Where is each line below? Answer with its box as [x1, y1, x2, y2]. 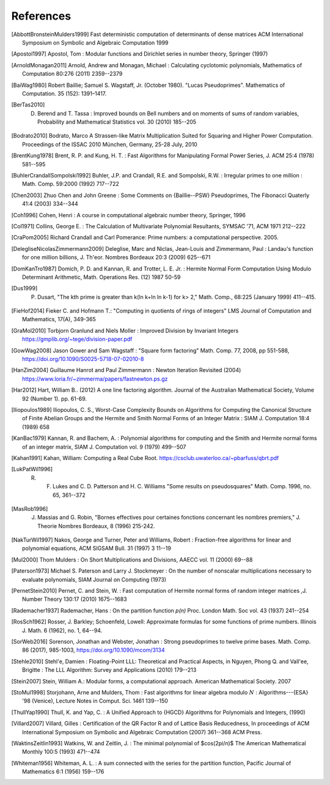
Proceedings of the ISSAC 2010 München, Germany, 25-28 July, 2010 [22, 141, 198, 148]
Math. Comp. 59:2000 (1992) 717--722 [22, 180, 119, 188]
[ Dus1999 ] [11, 285, 38, 292]
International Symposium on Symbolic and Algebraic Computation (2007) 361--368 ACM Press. [22, 728, 262, 735]
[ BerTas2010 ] [11, 101, 45, 108]
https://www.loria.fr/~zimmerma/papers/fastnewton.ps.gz [22, 375, 168, 382]
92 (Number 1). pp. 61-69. [22, 395, 87, 402]
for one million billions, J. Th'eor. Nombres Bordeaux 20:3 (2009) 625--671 [22, 254, 211, 261]
